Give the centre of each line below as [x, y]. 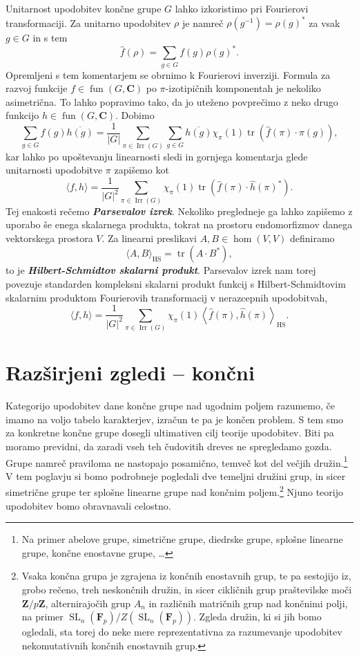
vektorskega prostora [49, 238]
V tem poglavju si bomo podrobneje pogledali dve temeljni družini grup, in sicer [176, 475]
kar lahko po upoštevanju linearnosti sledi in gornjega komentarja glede [157, 156]
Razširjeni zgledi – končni [130, 372]
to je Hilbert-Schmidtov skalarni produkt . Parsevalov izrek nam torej [161, 270]
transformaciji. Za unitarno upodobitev [88, 22]
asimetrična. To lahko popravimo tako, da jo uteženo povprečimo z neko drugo [172, 101]
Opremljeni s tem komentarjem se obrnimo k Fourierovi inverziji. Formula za [168, 74]
